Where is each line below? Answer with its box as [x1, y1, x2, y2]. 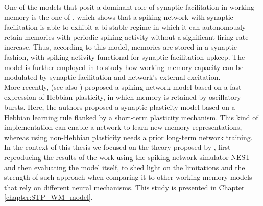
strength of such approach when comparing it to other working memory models [4, 172, 252, 182]
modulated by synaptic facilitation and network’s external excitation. [4, 72, 221, 82]
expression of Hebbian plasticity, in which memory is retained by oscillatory [4, 91, 241, 102]
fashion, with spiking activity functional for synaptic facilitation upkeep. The [4, 51, 245, 62]
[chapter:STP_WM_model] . [4, 192, 93, 202]
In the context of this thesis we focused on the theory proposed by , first [4, 142, 231, 152]
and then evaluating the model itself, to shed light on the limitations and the [4, 162, 245, 172]
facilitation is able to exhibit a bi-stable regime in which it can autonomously [4, 21, 246, 32]
